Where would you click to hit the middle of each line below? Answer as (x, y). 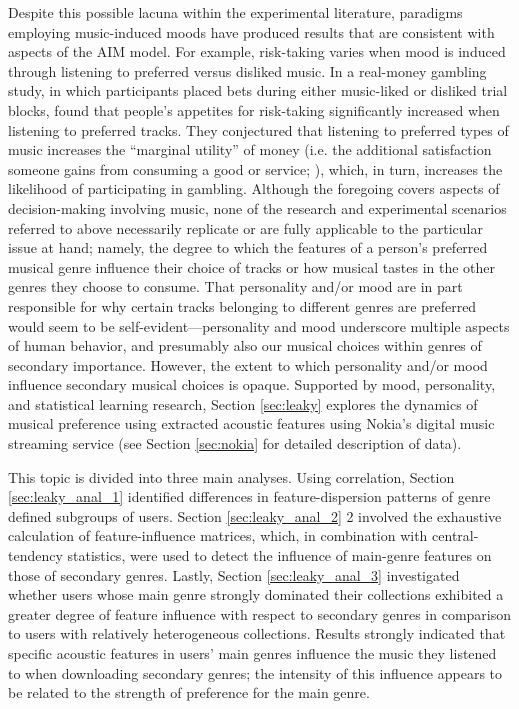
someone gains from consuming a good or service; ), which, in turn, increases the (255, 168)
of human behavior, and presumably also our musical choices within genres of (245, 345)
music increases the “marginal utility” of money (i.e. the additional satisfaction (250, 149)
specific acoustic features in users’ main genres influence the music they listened (252, 653)
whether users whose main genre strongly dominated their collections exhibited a (256, 594)
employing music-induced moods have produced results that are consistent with (251, 31)
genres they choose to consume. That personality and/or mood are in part (235, 286)
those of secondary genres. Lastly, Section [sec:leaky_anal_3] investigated (234, 574)
